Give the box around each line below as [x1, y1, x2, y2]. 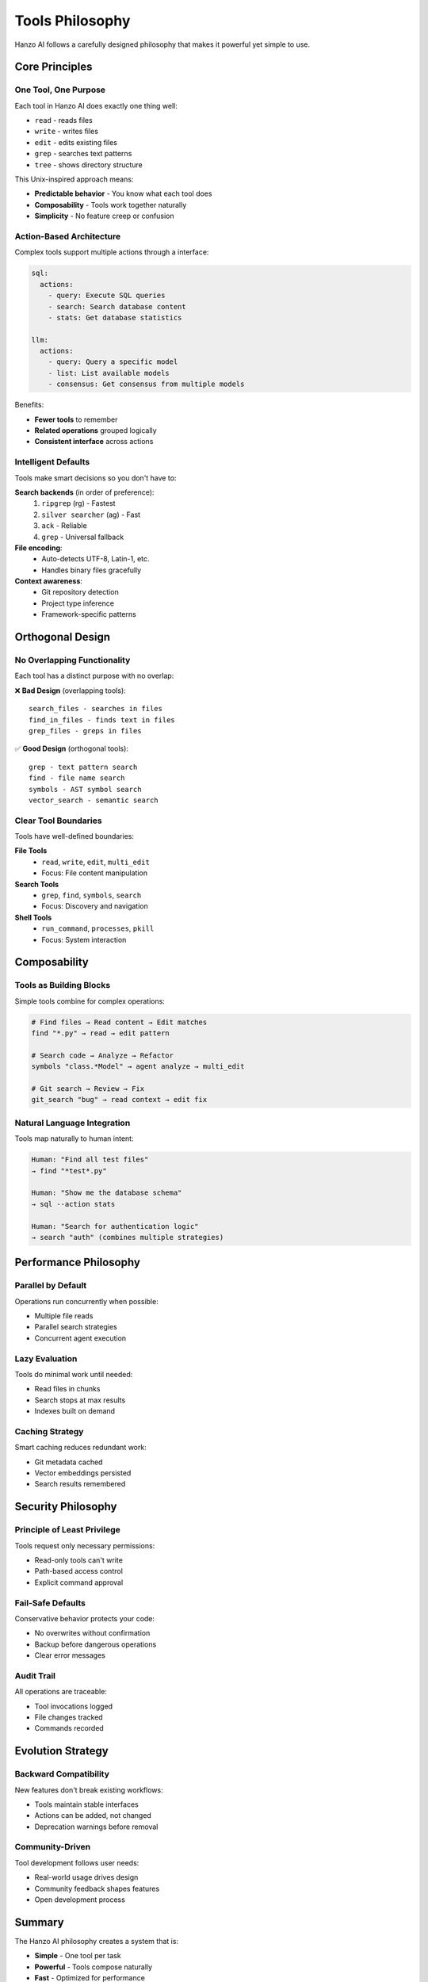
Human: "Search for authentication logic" [31, 1222, 199, 1230]
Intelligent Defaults [14, 457, 90, 468]
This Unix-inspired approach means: [14, 174, 134, 184]
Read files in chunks [34, 1384, 101, 1394]
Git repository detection [41, 587, 119, 597]
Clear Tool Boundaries [14, 815, 102, 826]
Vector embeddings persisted [34, 1468, 132, 1478]
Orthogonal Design [14, 630, 111, 644]
